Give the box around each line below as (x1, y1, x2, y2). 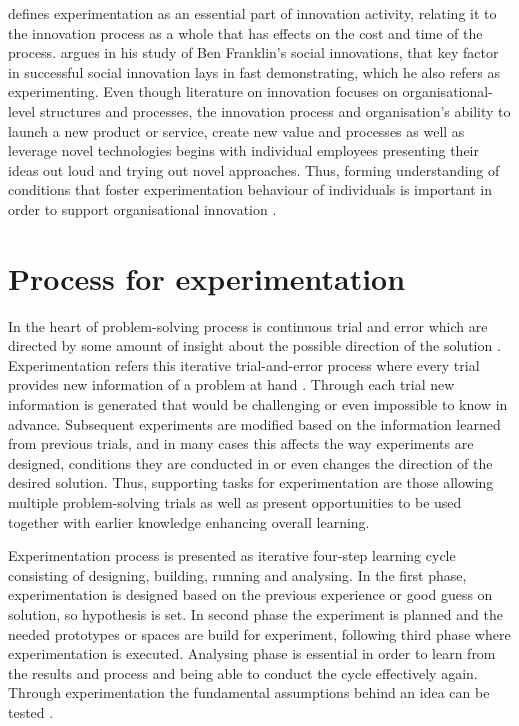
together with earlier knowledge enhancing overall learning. (8, 511, 370, 532)
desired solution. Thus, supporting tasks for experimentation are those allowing (8, 472, 494, 493)
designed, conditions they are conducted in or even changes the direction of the (8, 452, 493, 473)
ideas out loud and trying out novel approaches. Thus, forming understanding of (8, 159, 500, 180)
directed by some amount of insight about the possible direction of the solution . (8, 335, 501, 356)
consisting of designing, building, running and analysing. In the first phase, (8, 564, 467, 585)
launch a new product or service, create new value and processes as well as (8, 120, 465, 141)
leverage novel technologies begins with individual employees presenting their (8, 140, 479, 161)
